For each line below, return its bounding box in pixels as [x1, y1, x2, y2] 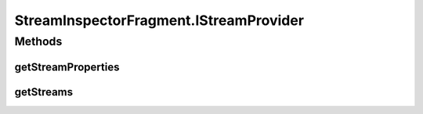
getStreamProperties [14, 60, 120, 73]
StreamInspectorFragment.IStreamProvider [14, 12, 305, 29]
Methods [14, 34, 63, 48]
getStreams [14, 85, 74, 98]
